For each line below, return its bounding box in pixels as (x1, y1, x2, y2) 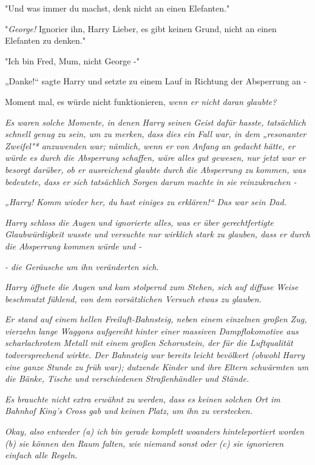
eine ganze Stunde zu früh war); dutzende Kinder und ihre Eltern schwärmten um (5, 360, 309, 373)
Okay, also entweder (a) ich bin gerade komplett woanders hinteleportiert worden (5, 425, 305, 438)
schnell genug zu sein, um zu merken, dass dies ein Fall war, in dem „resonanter (5, 127, 307, 140)
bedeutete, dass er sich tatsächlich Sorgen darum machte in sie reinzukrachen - (5, 175, 297, 188)
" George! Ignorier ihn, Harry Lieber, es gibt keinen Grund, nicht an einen (5, 22, 277, 35)
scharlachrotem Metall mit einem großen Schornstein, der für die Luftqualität (5, 336, 293, 349)
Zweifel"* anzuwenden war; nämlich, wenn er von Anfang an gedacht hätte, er (5, 139, 296, 152)
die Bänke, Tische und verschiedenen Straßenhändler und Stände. (5, 372, 249, 385)
